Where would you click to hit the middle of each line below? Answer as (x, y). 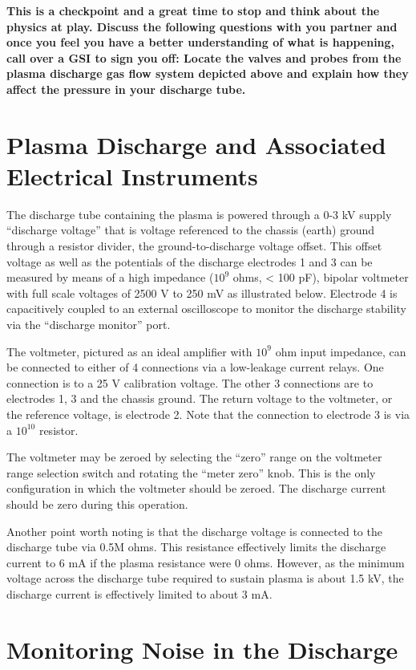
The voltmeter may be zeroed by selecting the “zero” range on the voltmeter (194, 457)
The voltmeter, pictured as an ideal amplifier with (129, 351)
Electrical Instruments (132, 175)
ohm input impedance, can (341, 351)
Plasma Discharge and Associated (196, 144)
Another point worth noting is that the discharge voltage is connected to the (194, 531)
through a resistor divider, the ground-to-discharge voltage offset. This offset (194, 246)
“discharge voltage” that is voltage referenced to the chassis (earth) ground (191, 230)
